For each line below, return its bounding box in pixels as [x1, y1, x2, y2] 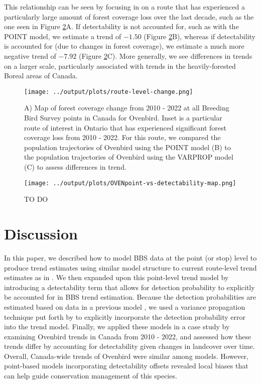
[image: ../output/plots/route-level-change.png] [24, 88, 193, 95]
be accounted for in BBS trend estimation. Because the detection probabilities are [4, 292, 256, 302]
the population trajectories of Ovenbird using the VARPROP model [24, 152, 233, 162]
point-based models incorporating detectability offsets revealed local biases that [4, 360, 248, 371]
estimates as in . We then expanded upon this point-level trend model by [4, 272, 229, 283]
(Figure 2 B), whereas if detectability [144, 31, 255, 41]
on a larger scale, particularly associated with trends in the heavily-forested [4, 60, 236, 71]
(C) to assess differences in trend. [24, 161, 126, 172]
